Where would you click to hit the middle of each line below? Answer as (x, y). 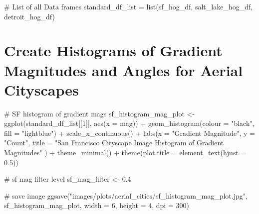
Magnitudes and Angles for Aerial (124, 70)
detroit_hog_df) (29, 16)
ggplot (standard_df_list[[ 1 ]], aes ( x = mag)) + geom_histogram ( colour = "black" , (129, 123)
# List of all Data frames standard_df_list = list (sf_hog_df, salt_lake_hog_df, (129, 6)
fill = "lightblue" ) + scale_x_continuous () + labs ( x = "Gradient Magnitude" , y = (129, 133)
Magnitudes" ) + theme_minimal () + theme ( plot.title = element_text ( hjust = (125, 153)
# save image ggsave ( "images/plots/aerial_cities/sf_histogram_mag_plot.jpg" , (126, 195)
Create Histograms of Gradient (113, 51)
